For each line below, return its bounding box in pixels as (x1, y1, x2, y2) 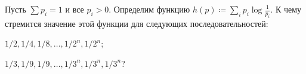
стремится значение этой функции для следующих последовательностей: (5, 17, 268, 29)
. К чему (270, 3, 302, 15)
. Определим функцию (109, 3, 190, 15)
